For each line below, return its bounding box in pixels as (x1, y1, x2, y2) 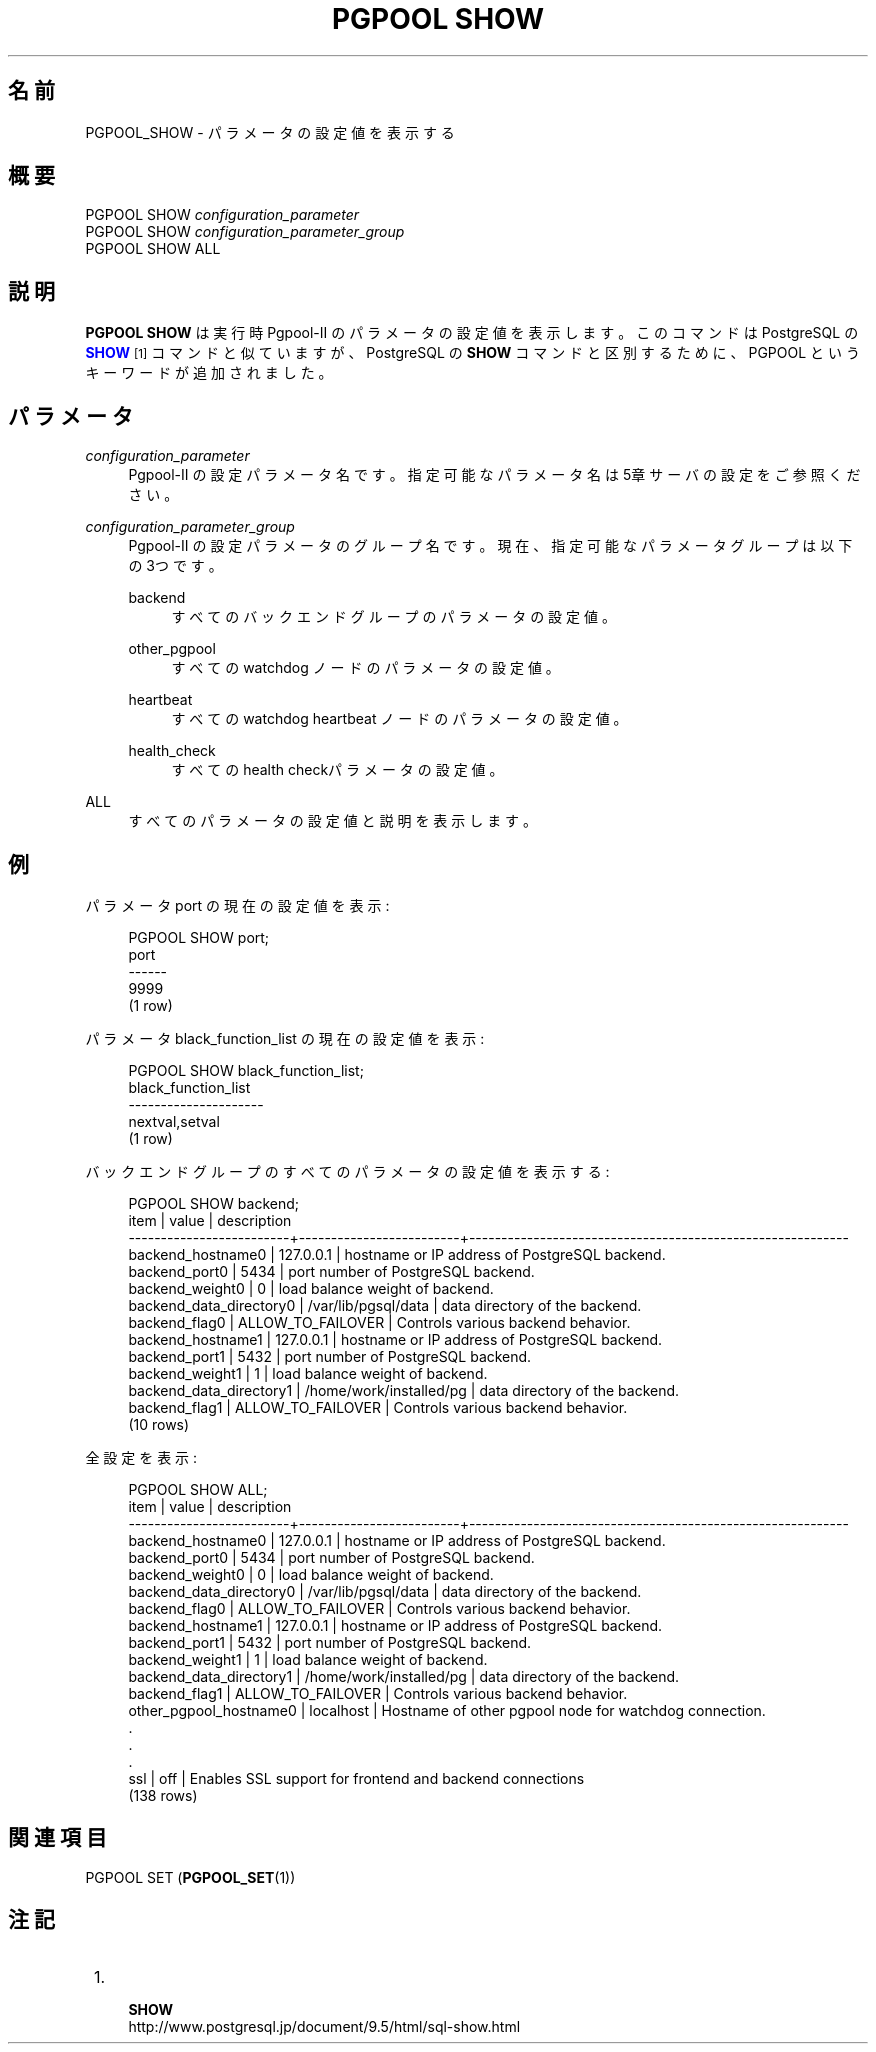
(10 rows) (128, 1415, 190, 1433)
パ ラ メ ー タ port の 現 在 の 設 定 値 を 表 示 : (85, 896, 390, 914)
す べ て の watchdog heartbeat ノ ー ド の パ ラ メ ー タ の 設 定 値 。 (171, 710, 628, 728)
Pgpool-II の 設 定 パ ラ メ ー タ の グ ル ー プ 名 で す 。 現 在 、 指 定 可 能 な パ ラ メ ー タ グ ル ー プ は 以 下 (128, 537, 853, 555)
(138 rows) (128, 1786, 198, 1804)
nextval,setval (128, 1112, 220, 1130)
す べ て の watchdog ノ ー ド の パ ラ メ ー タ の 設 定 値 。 (171, 659, 560, 677)
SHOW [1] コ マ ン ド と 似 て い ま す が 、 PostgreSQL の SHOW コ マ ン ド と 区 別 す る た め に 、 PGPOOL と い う (85, 344, 860, 362)
